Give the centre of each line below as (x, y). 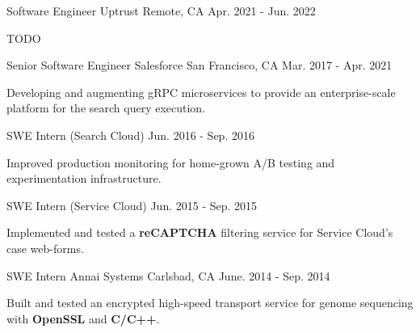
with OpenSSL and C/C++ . (83, 318)
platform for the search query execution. (106, 108)
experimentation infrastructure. (84, 178)
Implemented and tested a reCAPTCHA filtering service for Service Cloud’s (200, 232)
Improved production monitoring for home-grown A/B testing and (171, 162)
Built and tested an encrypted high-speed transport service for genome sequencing (210, 303)
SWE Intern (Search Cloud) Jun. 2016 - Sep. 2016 (130, 135)
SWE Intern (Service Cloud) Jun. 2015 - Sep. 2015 (132, 205)
